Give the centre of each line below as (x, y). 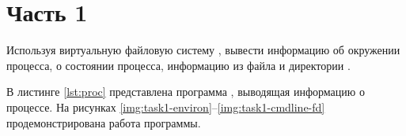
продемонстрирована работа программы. (104, 122)
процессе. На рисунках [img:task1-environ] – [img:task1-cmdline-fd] (166, 107)
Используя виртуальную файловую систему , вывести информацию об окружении (203, 50)
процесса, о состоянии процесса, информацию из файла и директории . (178, 65)
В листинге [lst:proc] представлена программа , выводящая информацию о (186, 92)
